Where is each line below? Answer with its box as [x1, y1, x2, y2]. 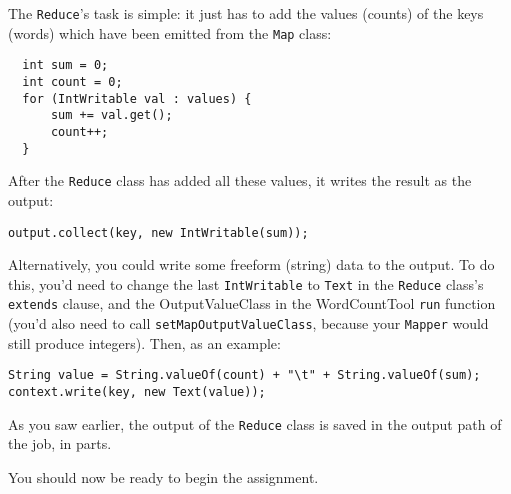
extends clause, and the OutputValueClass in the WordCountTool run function [8, 293, 496, 314]
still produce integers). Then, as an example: [8, 332, 281, 353]
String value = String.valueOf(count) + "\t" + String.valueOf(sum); [8, 368, 481, 383]
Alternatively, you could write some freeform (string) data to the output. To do [8, 254, 495, 275]
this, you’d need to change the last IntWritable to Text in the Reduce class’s [8, 273, 484, 294]
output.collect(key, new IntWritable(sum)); [8, 225, 309, 240]
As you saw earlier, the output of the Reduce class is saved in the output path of [8, 413, 502, 434]
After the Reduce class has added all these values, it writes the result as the [8, 170, 472, 191]
